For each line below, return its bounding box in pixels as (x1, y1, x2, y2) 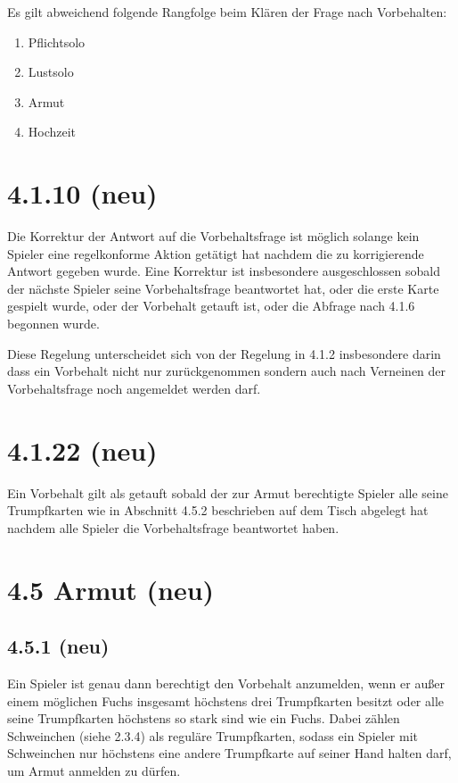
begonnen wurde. (7, 314, 100, 333)
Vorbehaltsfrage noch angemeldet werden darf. (7, 379, 261, 397)
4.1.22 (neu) (7, 431, 158, 468)
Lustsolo (28, 62, 74, 81)
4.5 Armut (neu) (7, 571, 215, 607)
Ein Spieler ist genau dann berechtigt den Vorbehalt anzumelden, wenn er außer (7, 673, 445, 692)
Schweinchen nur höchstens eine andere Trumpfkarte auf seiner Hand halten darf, (7, 744, 452, 762)
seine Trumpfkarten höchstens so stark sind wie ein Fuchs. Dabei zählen (7, 709, 400, 728)
